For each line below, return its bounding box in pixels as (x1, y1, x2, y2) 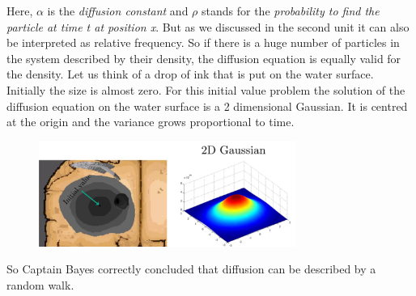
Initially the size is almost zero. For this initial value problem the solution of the (6, 81, 405, 98)
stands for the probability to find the (202, 2, 380, 19)
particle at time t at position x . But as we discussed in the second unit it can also (6, 18, 410, 35)
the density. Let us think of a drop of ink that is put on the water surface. (6, 66, 374, 82)
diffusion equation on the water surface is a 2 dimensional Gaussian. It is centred (6, 97, 408, 114)
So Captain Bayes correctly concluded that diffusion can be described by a (6, 260, 376, 277)
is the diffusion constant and (47, 2, 189, 19)
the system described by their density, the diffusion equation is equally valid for (6, 49, 401, 66)
